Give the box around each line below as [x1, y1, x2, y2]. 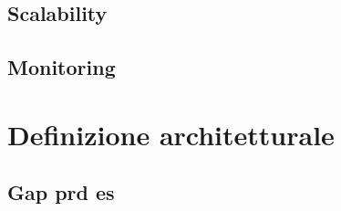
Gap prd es [7, 178, 115, 206]
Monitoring [7, 53, 116, 81]
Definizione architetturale [7, 115, 335, 153]
